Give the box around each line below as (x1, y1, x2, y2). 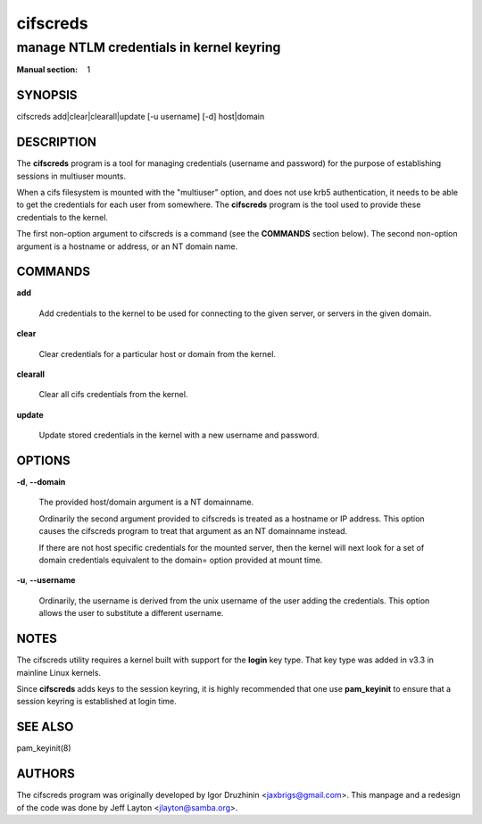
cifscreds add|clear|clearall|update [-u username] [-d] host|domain (16, 112, 265, 122)
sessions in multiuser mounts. (16, 171, 127, 181)
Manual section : (16, 64, 79, 75)
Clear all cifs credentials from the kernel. (38, 389, 188, 400)
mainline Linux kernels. (16, 667, 102, 678)
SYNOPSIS (16, 87, 78, 103)
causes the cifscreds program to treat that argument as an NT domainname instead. (38, 526, 348, 537)
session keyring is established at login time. (16, 696, 178, 707)
